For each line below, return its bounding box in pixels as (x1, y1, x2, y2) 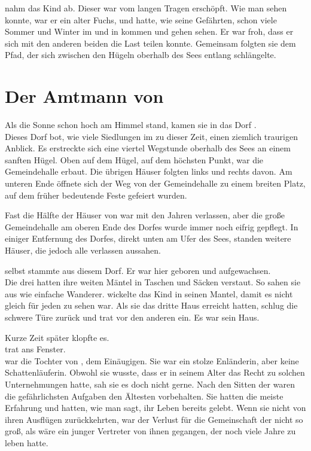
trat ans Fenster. (5, 343, 66, 355)
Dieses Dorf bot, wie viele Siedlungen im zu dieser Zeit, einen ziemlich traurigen (5, 130, 298, 142)
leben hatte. (5, 436, 48, 449)
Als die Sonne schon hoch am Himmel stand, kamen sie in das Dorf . (5, 118, 257, 131)
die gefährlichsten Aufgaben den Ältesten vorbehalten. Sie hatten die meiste (5, 389, 283, 402)
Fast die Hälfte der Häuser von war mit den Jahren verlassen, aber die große (5, 209, 285, 221)
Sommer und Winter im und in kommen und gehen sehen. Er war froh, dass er (5, 25, 294, 38)
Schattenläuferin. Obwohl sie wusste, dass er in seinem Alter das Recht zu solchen (5, 366, 305, 379)
